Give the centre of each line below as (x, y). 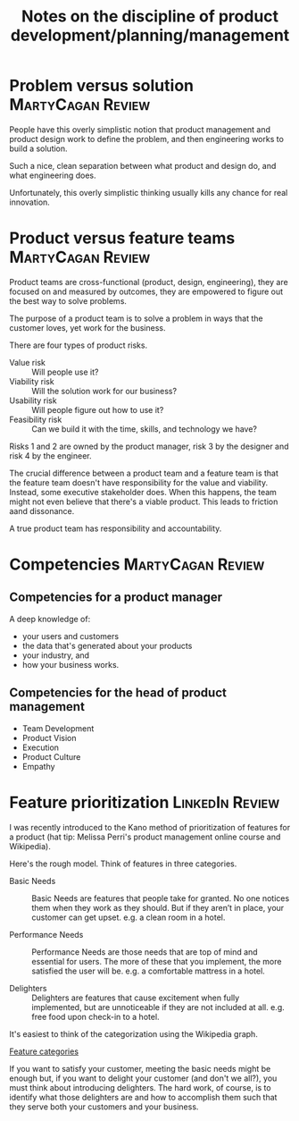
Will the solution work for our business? (104, 391)
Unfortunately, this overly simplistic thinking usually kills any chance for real (149, 192)
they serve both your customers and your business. (104, 1107)
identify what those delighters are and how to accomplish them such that (143, 1097)
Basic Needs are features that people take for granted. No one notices (161, 898)
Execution (41, 747)
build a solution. (39, 148)
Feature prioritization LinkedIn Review (145, 802)
